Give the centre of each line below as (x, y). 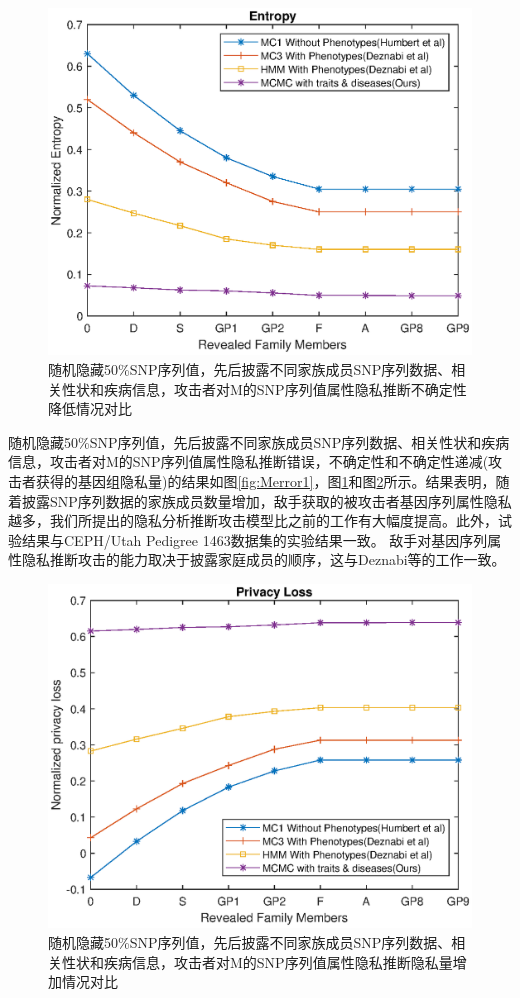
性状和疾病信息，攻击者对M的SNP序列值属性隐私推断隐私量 (257, 961)
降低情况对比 (90, 408)
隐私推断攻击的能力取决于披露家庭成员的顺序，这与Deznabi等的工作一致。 (263, 559)
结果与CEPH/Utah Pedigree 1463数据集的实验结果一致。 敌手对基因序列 (254, 539)
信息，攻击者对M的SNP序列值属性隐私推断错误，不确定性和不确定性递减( (248, 461)
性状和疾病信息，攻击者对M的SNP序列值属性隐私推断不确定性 (264, 388)
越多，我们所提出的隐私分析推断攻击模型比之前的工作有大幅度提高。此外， (253, 520)
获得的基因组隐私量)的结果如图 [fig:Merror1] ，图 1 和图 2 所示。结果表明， (265, 480)
